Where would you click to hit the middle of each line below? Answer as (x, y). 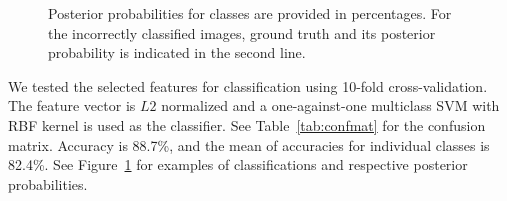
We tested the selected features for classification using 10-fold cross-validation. (248, 85)
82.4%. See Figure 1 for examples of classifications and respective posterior (238, 164)
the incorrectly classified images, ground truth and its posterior (242, 32)
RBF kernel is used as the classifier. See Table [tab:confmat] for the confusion (247, 124)
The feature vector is (72, 105)
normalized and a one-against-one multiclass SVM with (330, 105)
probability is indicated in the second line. (177, 52)
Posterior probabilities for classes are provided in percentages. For (250, 13)
